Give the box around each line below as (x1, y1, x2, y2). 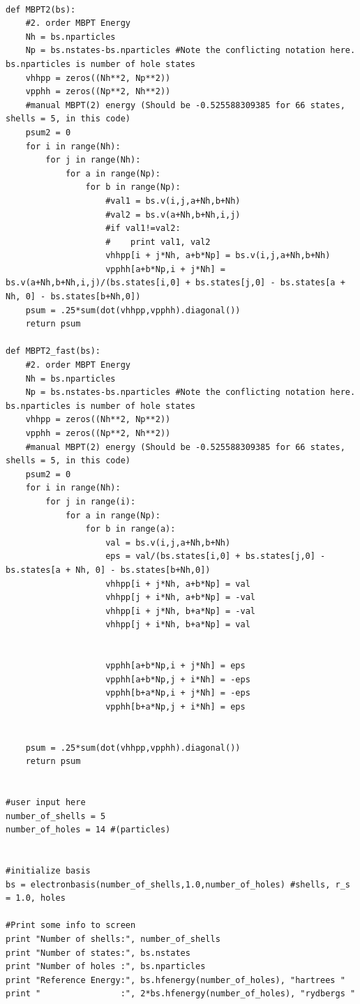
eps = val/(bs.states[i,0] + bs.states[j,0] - (105, 551, 326, 562)
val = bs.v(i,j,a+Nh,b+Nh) (105, 537, 231, 548)
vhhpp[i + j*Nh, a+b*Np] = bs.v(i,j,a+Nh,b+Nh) (105, 250, 331, 261)
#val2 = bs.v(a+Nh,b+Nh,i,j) (105, 209, 241, 220)
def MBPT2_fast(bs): (6, 346, 101, 357)
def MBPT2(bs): (6, 4, 76, 15)
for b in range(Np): (85, 182, 181, 193)
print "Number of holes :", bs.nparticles (6, 961, 206, 972)
